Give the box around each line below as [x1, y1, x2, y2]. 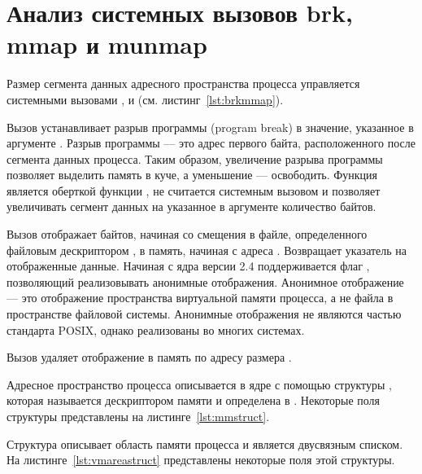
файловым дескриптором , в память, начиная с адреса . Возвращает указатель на [7, 241, 407, 258]
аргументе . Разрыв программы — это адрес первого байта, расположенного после [7, 134, 415, 151]
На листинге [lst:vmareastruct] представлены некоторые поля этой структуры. [7, 451, 395, 468]
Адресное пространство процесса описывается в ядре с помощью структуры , [7, 375, 392, 393]
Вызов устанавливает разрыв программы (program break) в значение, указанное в [7, 118, 414, 135]
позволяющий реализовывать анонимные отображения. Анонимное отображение [7, 273, 404, 290]
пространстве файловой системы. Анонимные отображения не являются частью [7, 305, 402, 323]
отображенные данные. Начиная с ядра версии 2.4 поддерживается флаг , [7, 257, 370, 274]
